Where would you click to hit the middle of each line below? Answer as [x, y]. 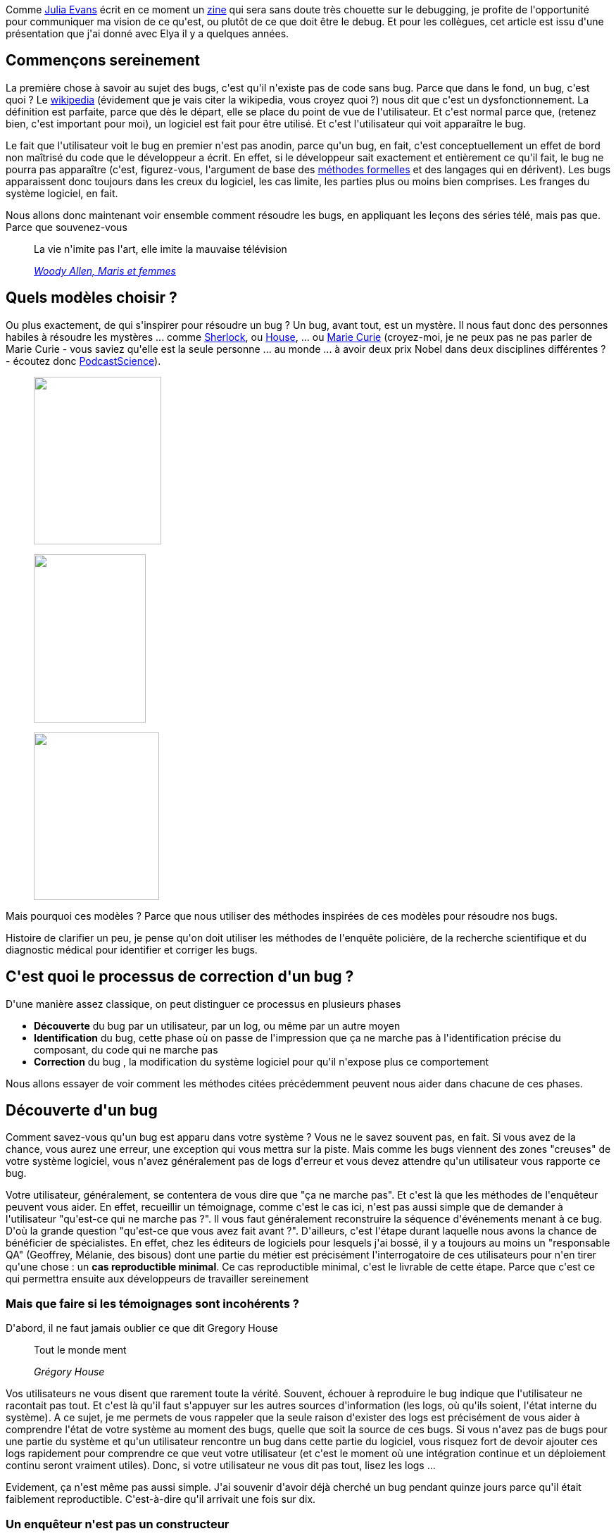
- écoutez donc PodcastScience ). [83, 361]
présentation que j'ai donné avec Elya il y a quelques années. [147, 33]
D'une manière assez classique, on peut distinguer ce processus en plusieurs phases [203, 1004]
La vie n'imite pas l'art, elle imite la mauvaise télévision [161, 249]
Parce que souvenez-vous [67, 227]
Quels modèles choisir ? [92, 298]
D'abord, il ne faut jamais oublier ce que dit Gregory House [142, 1328]
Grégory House [69, 1372]
